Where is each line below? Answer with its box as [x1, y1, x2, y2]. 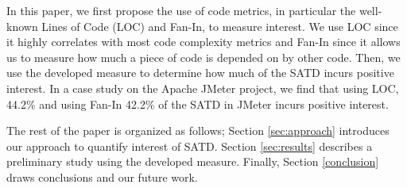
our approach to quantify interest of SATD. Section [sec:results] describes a [6, 137, 373, 154]
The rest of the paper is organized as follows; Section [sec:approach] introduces [6, 122, 390, 139]
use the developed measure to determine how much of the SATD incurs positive [6, 64, 394, 81]
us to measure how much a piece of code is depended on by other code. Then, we [6, 48, 401, 65]
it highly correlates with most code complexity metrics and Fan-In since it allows [6, 33, 401, 50]
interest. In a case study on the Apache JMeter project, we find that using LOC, [6, 79, 399, 96]
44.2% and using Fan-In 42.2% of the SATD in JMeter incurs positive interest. [6, 95, 389, 112]
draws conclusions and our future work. [6, 168, 198, 185]
